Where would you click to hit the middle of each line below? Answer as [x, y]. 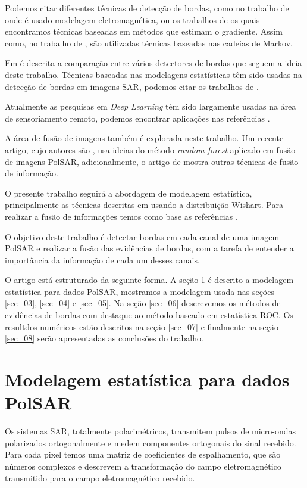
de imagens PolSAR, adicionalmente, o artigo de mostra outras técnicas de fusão [152, 161]
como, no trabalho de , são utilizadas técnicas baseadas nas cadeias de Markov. [149, 43]
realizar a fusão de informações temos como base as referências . [121, 216]
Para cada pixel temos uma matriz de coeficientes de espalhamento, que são [143, 454]
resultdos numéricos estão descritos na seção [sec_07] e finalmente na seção [142, 326]
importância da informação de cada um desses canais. [102, 259]
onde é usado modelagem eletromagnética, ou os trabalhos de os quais [132, 19]
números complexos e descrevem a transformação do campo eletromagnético [143, 466]
